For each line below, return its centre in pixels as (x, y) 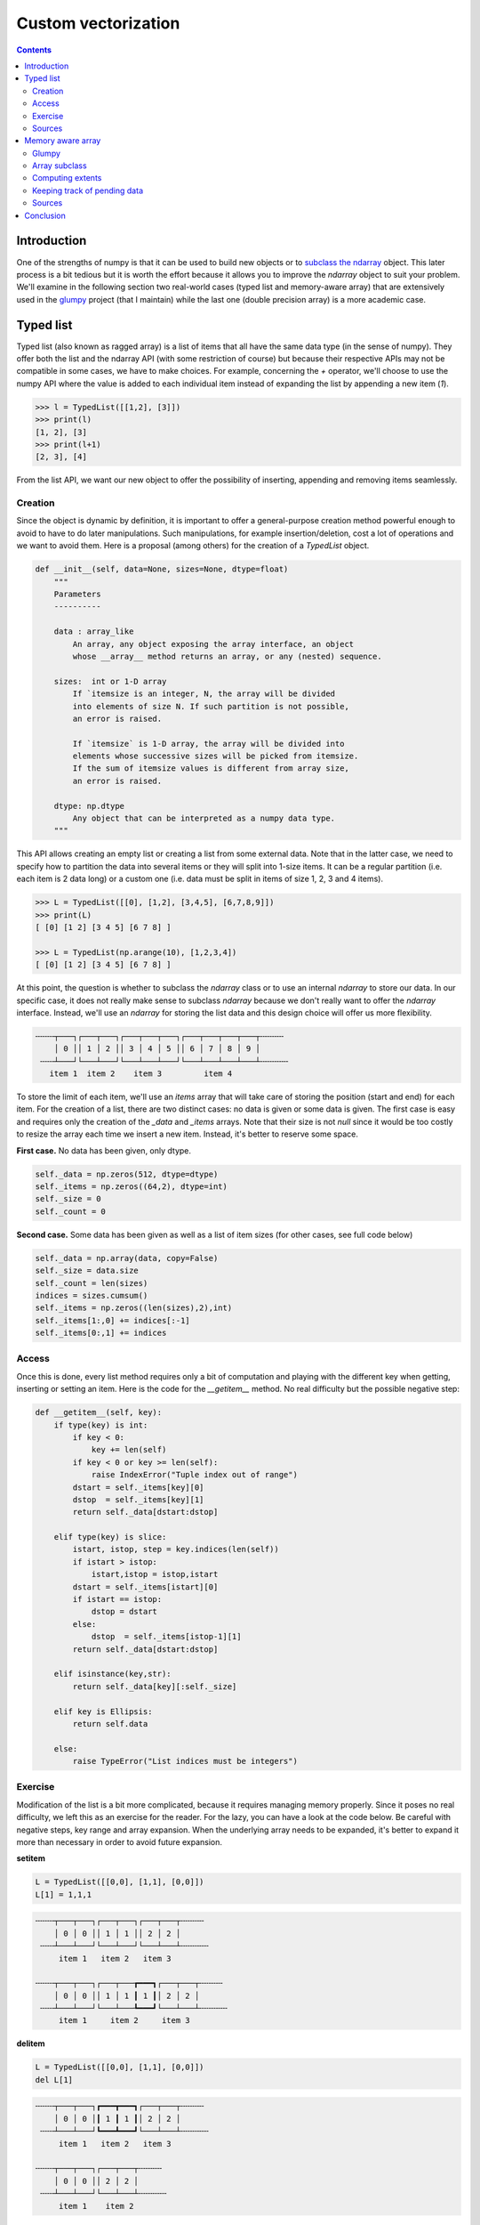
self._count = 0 (71, 1211)
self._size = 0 (68, 1199)
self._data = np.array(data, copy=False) (127, 1258)
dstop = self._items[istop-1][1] (166, 1637)
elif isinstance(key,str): (113, 1674)
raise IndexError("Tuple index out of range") (194, 1475)
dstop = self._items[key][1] (138, 1499)
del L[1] (54, 2079)
